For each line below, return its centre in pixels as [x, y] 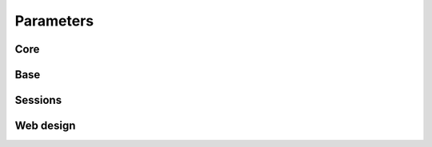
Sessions [38, 100]
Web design [45, 126]
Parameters [54, 21]
